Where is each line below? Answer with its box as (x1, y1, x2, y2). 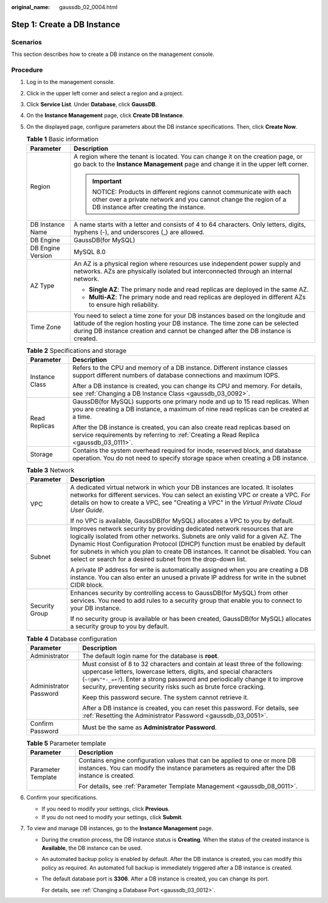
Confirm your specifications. (26, 794, 98, 802)
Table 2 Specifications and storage (26, 346, 127, 355)
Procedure (11, 66, 43, 74)
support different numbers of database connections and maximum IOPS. (72, 371, 280, 379)
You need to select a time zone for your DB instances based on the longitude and (73, 311, 306, 320)
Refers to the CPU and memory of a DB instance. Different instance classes (72, 363, 288, 372)
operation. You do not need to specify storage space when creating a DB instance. (72, 454, 309, 462)
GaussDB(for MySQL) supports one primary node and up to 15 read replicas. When (72, 397, 309, 405)
